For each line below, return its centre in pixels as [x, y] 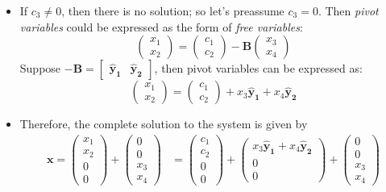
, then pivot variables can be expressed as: [258, 68]
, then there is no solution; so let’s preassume [173, 10]
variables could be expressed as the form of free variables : [161, 26]
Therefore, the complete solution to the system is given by [164, 124]
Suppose [40, 68]
